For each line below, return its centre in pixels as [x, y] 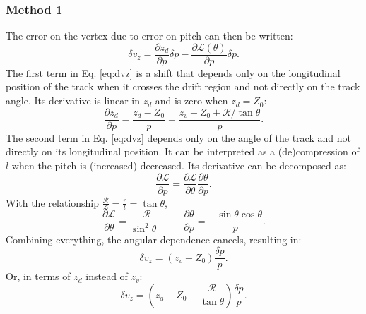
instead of [107, 276]
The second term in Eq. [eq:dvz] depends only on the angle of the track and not [178, 137]
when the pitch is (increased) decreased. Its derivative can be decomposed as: [179, 165]
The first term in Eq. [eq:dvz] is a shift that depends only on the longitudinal [173, 72]
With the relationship [52, 202]
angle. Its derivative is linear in [73, 101]
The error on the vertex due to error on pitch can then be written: [149, 36]
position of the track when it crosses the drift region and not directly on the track [183, 86]
